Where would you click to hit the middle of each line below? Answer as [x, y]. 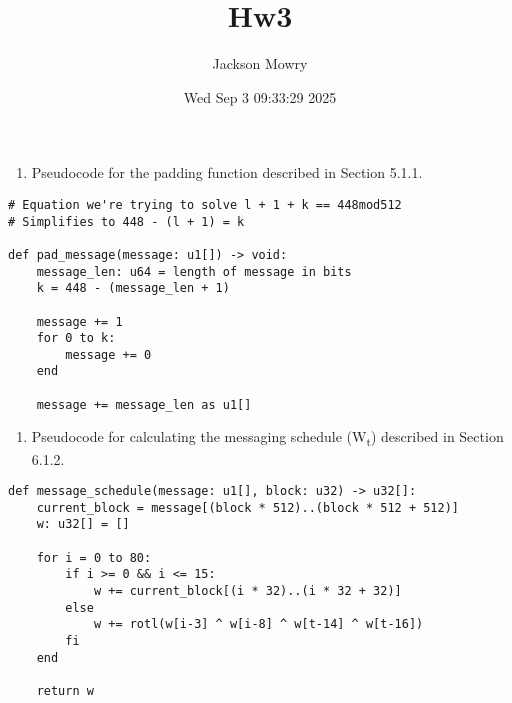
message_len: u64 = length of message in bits [194, 271]
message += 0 [108, 354]
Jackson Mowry [260, 63]
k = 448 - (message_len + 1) [133, 288]
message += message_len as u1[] [144, 404]
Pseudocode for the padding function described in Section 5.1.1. [227, 172]
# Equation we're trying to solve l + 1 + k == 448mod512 [205, 204]
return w [65, 691]
